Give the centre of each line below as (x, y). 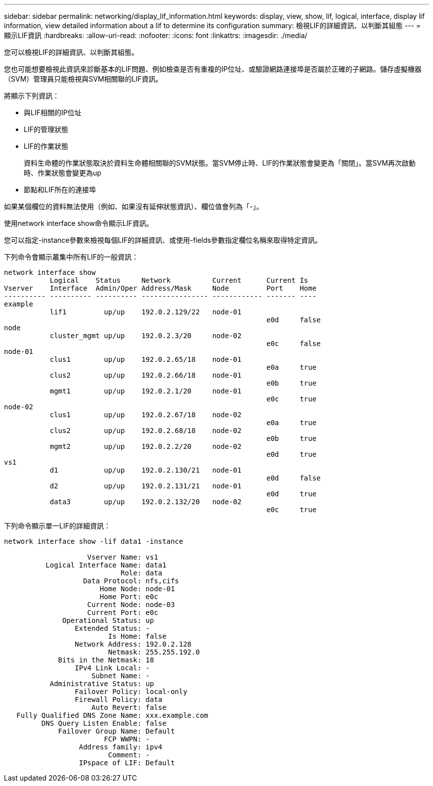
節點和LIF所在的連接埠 (60, 190)
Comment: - (129, 755)
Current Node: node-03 (131, 605)
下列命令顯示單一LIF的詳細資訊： (57, 526)
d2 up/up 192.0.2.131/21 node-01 (146, 486)
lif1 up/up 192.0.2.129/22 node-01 (146, 312)
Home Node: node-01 (137, 589)
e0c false (294, 344)
